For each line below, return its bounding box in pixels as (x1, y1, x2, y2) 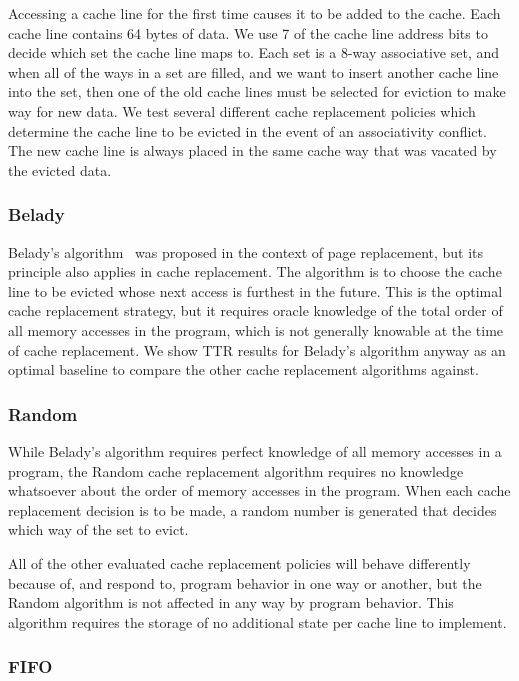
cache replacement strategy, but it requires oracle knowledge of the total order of (8, 300, 503, 321)
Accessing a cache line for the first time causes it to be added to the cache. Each (8, 3, 501, 23)
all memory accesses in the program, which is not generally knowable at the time (8, 319, 504, 340)
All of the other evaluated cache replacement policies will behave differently (8, 552, 471, 573)
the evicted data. (8, 159, 112, 180)
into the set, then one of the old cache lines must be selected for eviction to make (8, 81, 506, 102)
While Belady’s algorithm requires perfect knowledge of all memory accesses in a (8, 440, 502, 461)
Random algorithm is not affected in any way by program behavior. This (8, 592, 454, 613)
